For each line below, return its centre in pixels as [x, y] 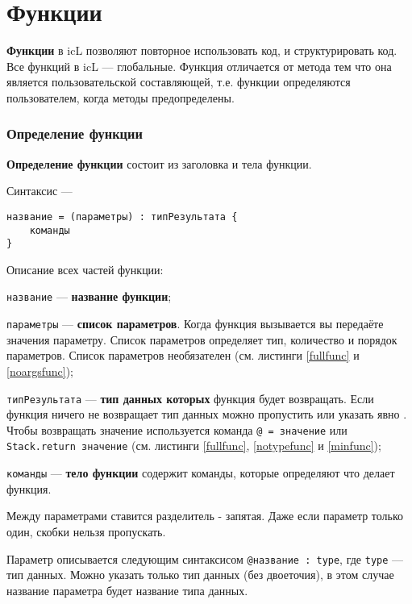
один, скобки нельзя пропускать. [86, 531]
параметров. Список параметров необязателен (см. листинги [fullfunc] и [183, 355]
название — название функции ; [89, 296]
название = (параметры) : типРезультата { [122, 217]
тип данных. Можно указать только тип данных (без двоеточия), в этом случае [200, 575]
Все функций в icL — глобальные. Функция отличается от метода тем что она [199, 66]
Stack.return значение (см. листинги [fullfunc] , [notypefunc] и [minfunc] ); [194, 446]
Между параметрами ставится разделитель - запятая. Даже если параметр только [205, 516]
